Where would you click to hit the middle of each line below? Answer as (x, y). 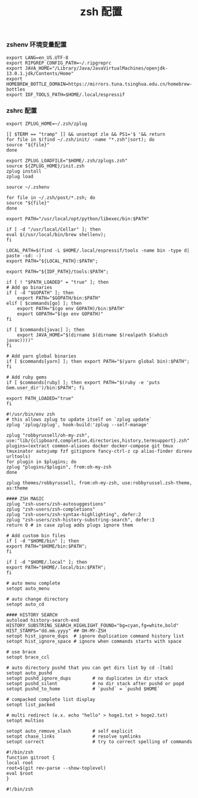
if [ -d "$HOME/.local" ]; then (47, 562)
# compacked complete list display (51, 699)
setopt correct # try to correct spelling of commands (99, 742)
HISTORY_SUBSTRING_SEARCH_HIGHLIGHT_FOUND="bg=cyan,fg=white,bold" (93, 625)
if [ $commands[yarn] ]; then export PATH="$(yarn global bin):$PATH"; (98, 361)
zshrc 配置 (22, 110)
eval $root (20, 773)
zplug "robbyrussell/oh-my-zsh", (48, 435)
